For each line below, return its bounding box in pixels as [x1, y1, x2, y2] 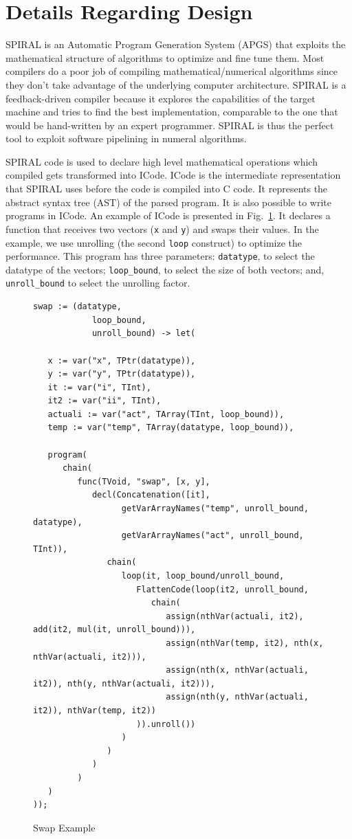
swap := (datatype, [33, 302, 122, 312]
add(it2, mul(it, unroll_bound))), [33, 625, 196, 635]
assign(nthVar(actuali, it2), [166, 611, 304, 621]
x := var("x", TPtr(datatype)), [47, 355, 196, 366]
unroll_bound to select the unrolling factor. [5, 276, 190, 290]
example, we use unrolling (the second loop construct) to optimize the [5, 235, 302, 249]
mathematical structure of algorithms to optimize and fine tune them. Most [5, 50, 324, 65]
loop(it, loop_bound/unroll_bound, [121, 571, 285, 581]
